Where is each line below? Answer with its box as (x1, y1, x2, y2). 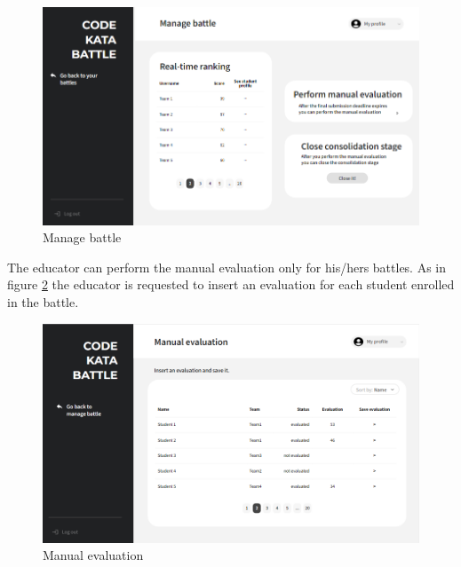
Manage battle (43, 228, 122, 247)
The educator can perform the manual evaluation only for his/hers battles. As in (7, 257, 447, 276)
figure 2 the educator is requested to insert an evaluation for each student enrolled (7, 275, 455, 294)
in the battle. (7, 293, 79, 311)
